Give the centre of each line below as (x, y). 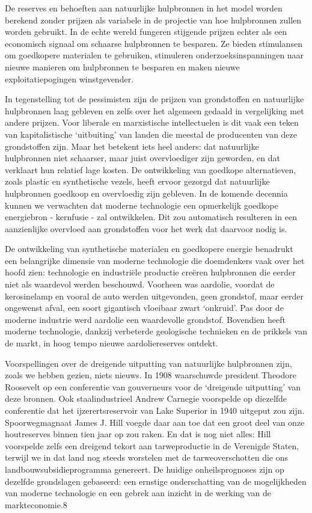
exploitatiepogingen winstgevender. (69, 78)
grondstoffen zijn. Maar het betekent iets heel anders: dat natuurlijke (132, 146)
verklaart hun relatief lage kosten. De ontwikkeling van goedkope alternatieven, (151, 169)
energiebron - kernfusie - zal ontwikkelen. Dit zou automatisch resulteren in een (151, 217)
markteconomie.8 (36, 504)
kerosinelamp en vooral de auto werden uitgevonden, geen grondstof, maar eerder (154, 296)
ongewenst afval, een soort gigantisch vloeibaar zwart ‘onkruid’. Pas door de (144, 308)
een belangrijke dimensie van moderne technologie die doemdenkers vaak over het (155, 260)
